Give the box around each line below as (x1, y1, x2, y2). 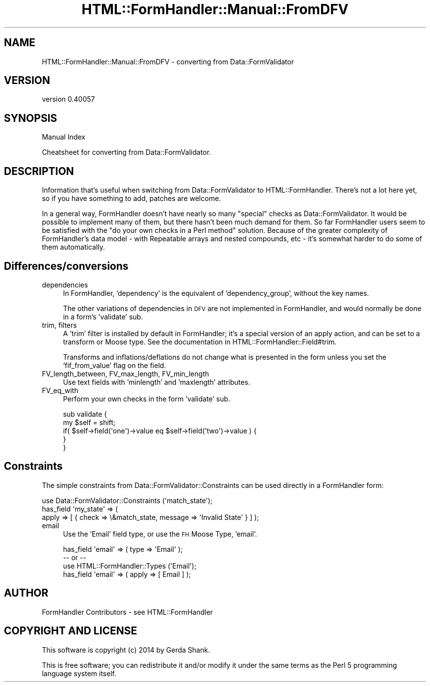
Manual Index (42, 133, 85, 142)
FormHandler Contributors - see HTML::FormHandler (42, 607, 213, 616)
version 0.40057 (42, 95, 95, 104)
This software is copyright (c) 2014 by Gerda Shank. (42, 645, 210, 654)
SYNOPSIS (4, 112, 57, 124)
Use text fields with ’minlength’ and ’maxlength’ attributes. (63, 377, 250, 386)
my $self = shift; (63, 418, 116, 427)
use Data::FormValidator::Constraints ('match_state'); (42, 496, 213, 505)
